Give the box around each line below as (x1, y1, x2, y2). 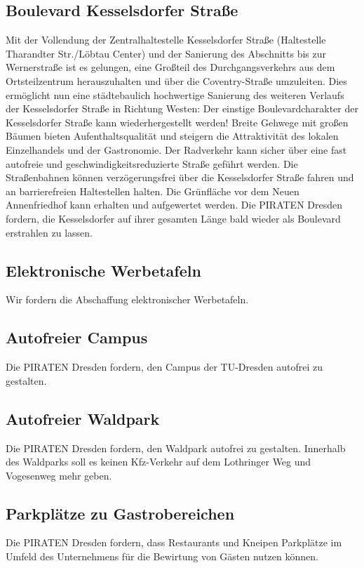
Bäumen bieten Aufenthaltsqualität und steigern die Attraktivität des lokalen (6, 128, 339, 143)
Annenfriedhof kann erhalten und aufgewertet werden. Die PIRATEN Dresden (6, 197, 343, 212)
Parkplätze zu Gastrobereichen (6, 502, 235, 524)
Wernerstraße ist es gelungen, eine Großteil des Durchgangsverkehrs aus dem (6, 60, 335, 74)
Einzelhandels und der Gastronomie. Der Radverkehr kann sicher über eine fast (6, 142, 347, 157)
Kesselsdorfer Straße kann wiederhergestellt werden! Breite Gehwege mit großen (6, 114, 349, 129)
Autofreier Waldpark (6, 407, 160, 429)
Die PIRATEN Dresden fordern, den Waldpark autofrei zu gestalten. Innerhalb (6, 440, 346, 455)
